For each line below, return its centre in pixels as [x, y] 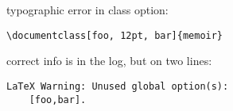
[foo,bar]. [58, 100]
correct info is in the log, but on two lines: [109, 61]
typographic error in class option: [87, 10]
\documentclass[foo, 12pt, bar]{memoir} [115, 35]
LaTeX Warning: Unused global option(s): [118, 86]
